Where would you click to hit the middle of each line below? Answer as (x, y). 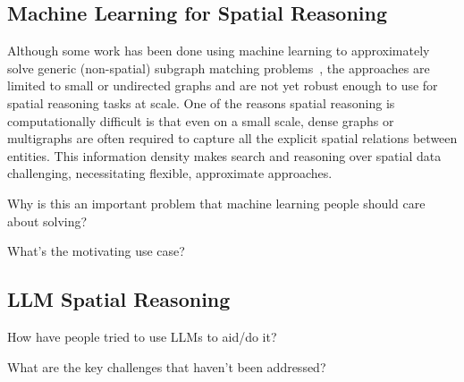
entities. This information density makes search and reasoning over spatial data (224, 155)
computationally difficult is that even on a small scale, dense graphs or (201, 120)
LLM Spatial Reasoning (119, 299)
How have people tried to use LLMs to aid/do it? (142, 336)
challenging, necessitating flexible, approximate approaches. (170, 173)
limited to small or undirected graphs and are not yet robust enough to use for (223, 85)
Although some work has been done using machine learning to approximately (219, 51)
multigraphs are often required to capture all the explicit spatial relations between (232, 138)
